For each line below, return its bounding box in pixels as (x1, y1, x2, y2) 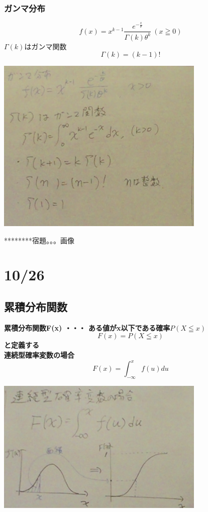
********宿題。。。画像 (4, 235, 74, 245)
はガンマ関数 (24, 41, 67, 51)
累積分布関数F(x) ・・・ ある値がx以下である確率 (4, 322, 170, 333)
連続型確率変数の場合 (4, 349, 74, 360)
